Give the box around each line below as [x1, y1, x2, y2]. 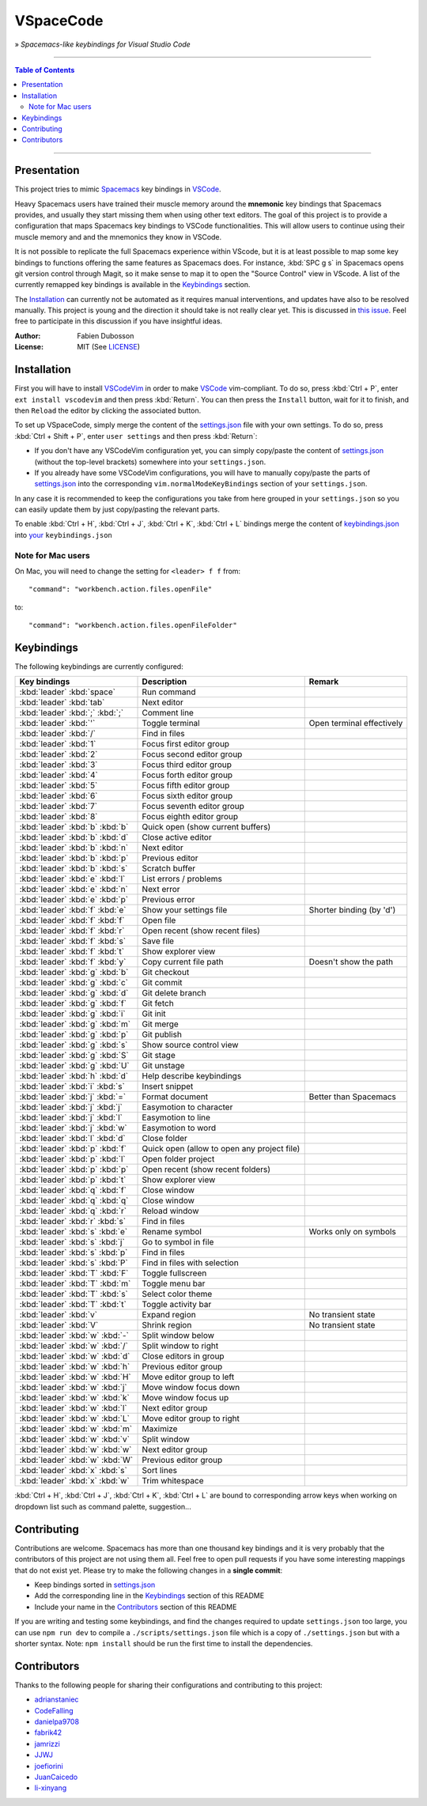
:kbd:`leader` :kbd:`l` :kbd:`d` [19, 1133, 126, 1144]
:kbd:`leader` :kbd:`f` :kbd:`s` [19, 935, 127, 946]
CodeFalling [34, 1706, 74, 1715]
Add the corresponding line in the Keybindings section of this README [34, 1591, 265, 1600]
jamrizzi [34, 1739, 61, 1748]
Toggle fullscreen [142, 1268, 207, 1279]
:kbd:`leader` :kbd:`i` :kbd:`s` [19, 1081, 126, 1092]
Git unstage [142, 1060, 185, 1071]
